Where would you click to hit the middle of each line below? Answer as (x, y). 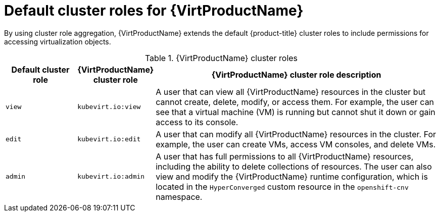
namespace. (179, 197)
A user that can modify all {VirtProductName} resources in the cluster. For (296, 134)
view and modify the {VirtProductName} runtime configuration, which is (292, 176)
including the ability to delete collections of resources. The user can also (294, 166)
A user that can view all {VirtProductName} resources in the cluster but (291, 92)
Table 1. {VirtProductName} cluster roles (221, 58)
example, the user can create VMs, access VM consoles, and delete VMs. (296, 144)
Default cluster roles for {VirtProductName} (154, 11)
